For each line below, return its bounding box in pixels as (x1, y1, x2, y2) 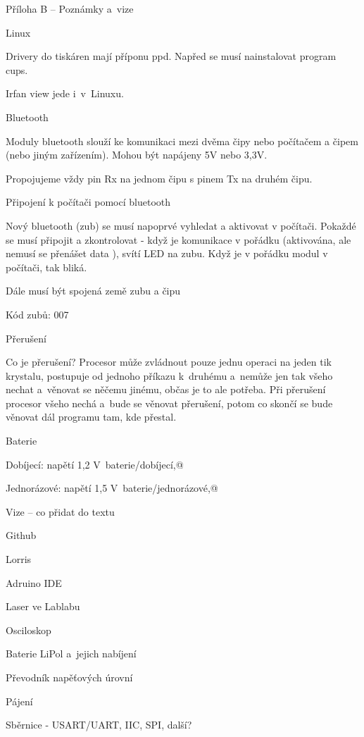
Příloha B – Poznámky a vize (6, 1, 134, 16)
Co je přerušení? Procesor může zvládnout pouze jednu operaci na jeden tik (6, 354, 332, 369)
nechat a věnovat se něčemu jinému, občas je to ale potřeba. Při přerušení (6, 382, 326, 397)
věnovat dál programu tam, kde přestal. (6, 409, 177, 424)
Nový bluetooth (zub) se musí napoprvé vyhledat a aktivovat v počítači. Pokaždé (6, 218, 356, 233)
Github (6, 528, 37, 543)
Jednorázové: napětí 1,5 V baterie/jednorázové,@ (6, 481, 218, 495)
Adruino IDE (6, 575, 62, 590)
